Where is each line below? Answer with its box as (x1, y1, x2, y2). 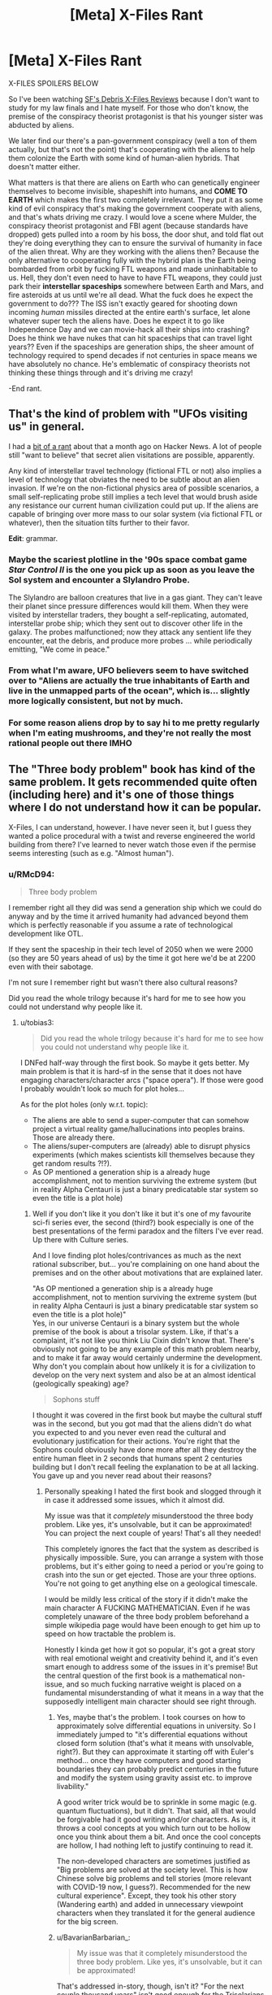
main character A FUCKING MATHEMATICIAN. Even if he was (44, 1603, 250, 1613)
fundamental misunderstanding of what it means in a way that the (44, 1688, 264, 1697)
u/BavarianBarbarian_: (56, 1932, 131, 1942)
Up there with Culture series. (32, 1235, 129, 1244)
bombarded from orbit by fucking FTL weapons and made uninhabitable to (8, 264, 258, 273)
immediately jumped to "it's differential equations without (56, 1730, 248, 1739)
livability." (56, 1782, 89, 1791)
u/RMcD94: (8, 868, 55, 880)
